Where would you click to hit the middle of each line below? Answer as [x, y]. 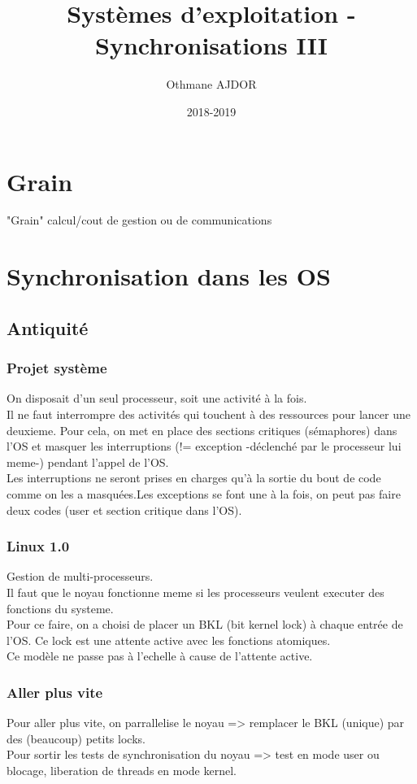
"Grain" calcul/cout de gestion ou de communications [139, 220]
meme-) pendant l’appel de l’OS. [88, 462]
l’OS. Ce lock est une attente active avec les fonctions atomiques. [169, 640]
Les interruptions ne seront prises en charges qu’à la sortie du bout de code [194, 478]
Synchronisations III [211, 45]
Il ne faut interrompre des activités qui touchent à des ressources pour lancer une [208, 414]
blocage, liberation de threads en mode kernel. [122, 770]
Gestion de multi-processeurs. [80, 576]
